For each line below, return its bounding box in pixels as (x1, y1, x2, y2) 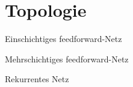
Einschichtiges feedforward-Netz (5, 32, 122, 45)
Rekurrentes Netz (5, 73, 69, 85)
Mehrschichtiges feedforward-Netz (5, 52, 129, 65)
